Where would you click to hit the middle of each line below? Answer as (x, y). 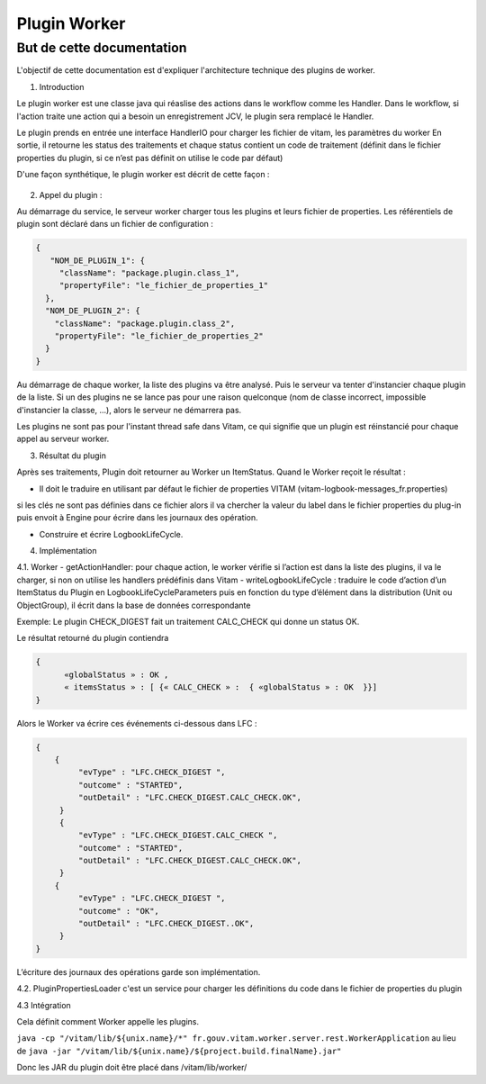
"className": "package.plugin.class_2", (145, 323)
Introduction (62, 86)
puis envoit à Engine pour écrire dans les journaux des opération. (137, 518)
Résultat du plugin (73, 456)
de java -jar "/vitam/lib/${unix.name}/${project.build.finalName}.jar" (179, 1051)
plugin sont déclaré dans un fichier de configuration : (115, 224)
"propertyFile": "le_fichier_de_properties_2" (159, 336)
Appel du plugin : (71, 194)
